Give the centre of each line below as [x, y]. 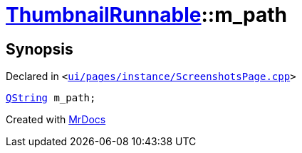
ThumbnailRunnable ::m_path [146, 15]
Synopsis [40, 49]
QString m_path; [51, 98]
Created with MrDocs [56, 120]
